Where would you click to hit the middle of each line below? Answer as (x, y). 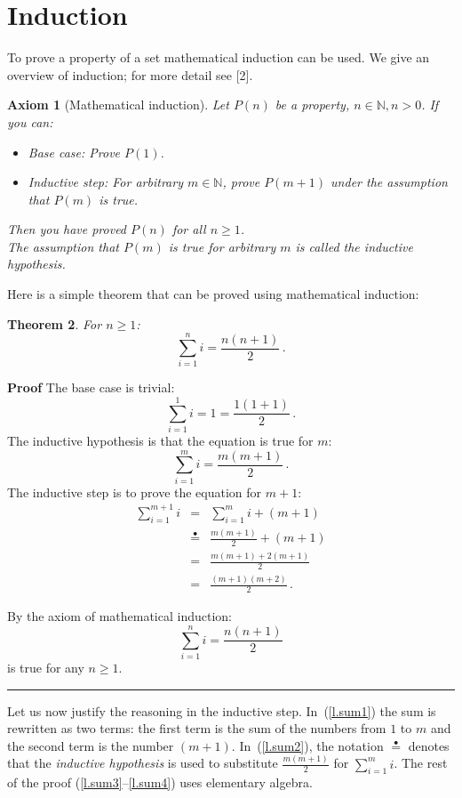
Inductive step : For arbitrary (105, 182)
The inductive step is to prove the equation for (135, 492)
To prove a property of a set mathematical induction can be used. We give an (219, 57)
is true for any (46, 667)
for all (189, 229)
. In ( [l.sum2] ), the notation (307, 745)
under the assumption (389, 182)
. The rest (421, 763)
